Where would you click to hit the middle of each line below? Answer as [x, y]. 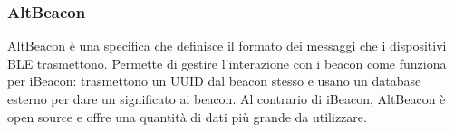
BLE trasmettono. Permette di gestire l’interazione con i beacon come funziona [227, 63]
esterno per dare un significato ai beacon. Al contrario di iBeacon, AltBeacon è [227, 99]
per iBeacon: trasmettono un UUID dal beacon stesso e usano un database [214, 81]
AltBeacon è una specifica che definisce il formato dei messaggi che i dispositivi [227, 46]
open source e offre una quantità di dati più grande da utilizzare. [187, 116]
